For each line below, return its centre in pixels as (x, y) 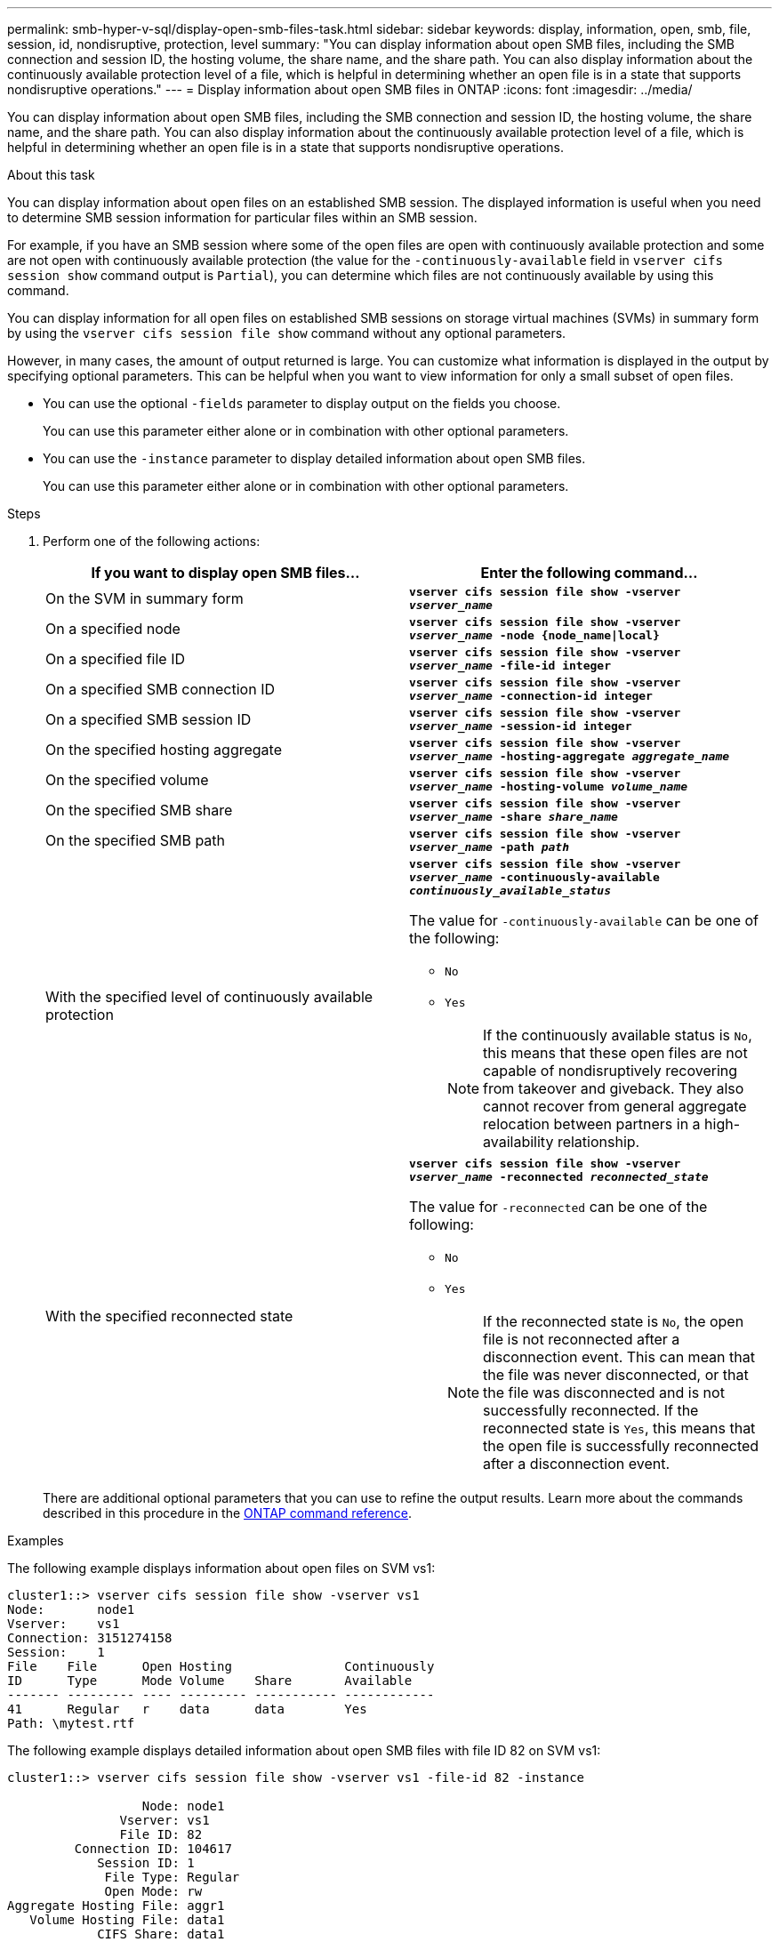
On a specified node (113, 629)
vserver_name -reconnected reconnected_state (559, 1177)
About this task (51, 175)
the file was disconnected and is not (604, 1392)
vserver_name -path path (490, 847)
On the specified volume (127, 780)
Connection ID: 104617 (153, 1849)
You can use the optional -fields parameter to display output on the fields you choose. (302, 403)
